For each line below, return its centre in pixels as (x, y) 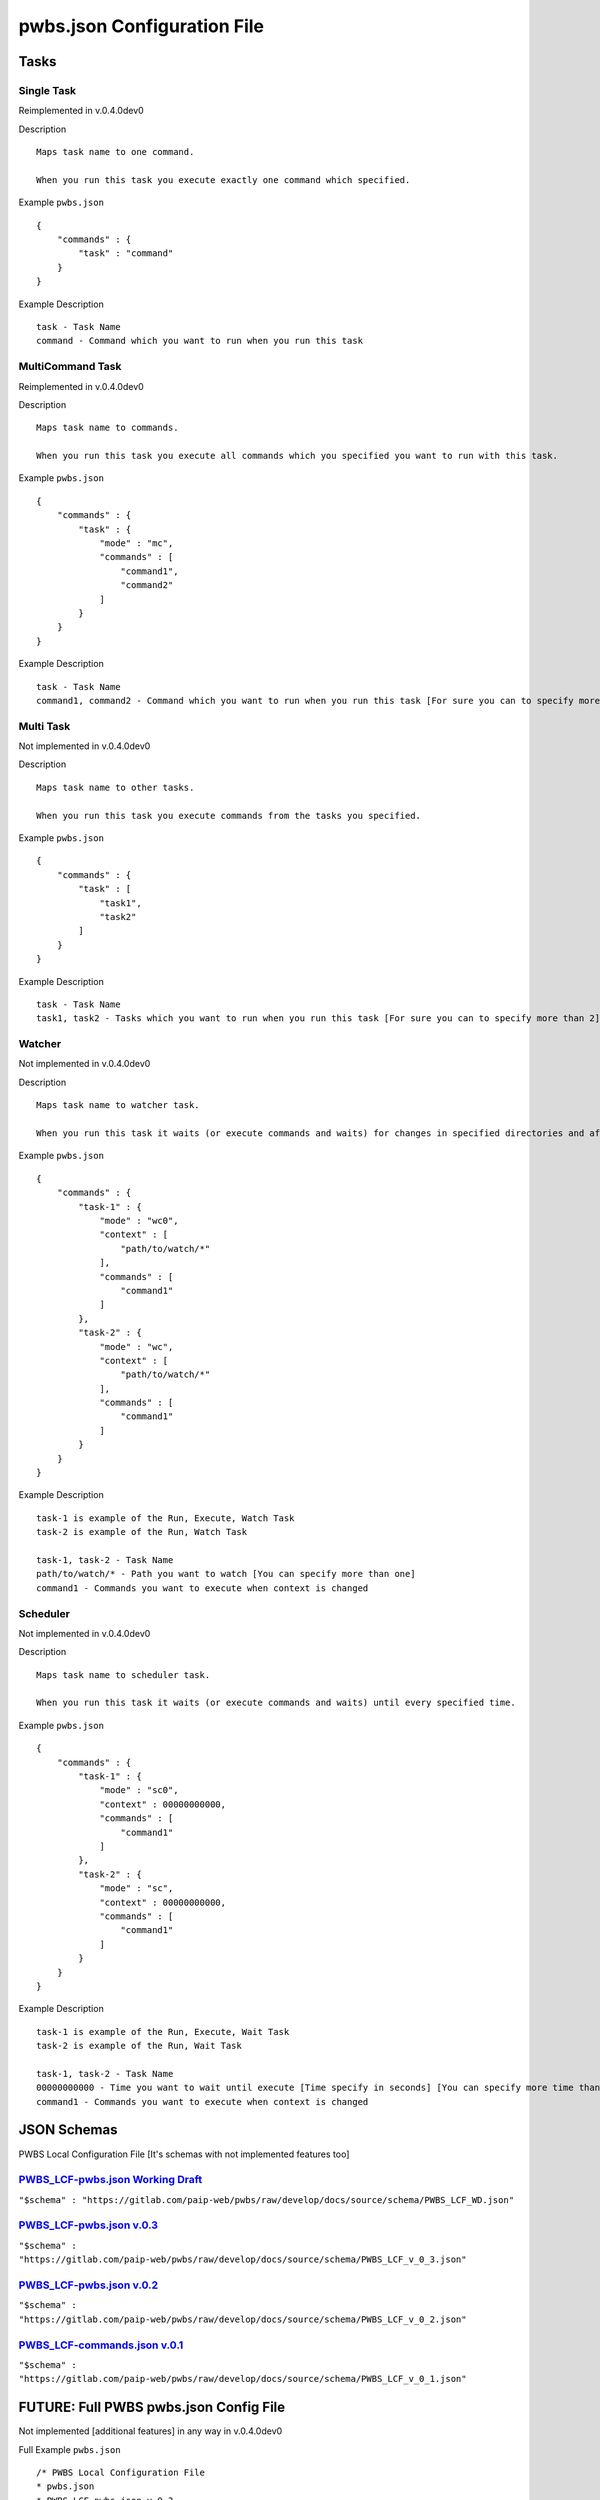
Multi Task (44, 726)
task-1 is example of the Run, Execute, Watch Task (165, 1518)
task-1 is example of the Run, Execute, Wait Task (163, 2031)
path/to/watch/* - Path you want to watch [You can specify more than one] (226, 1574)
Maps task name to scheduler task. (123, 1674)
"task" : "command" (126, 253)
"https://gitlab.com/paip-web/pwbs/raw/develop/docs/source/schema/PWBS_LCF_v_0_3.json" (242, 2259)
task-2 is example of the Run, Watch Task (142, 1532)
